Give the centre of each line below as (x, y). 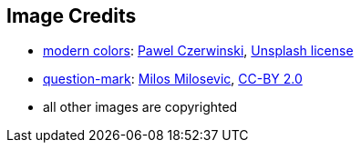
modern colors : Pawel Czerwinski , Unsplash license (198, 51)
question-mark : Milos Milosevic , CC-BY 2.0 (173, 79)
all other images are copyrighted (140, 107)
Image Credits (72, 16)
